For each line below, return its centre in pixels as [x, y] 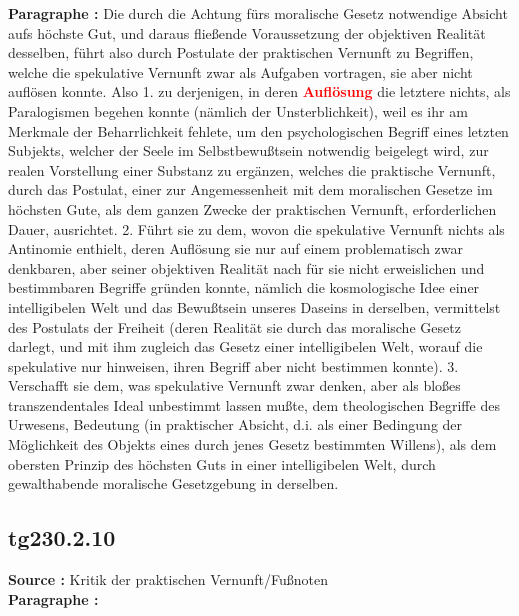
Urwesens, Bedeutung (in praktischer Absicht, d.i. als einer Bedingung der [235, 424]
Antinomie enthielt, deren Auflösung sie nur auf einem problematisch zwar [235, 248]
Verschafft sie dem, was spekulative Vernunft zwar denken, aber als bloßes [234, 385]
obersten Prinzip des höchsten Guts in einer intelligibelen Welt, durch [222, 463]
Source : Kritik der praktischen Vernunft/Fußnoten [168, 579]
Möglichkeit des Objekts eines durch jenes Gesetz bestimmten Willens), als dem [252, 444]
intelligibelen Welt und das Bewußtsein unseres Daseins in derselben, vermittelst [254, 306]
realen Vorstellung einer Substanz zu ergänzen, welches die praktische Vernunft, [252, 169]
